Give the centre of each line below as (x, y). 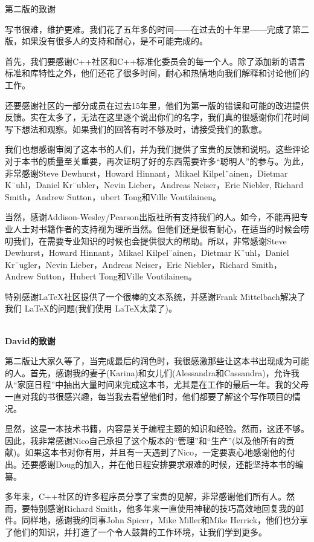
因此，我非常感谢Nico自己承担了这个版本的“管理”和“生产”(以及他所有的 (146, 440)
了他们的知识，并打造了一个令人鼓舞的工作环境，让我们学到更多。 (136, 531)
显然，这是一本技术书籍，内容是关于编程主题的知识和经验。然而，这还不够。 (157, 429)
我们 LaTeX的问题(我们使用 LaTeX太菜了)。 (91, 308)
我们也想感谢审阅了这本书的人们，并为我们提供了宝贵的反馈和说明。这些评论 (157, 149)
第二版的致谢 (30, 8)
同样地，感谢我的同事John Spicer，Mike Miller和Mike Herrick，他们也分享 (165, 520)
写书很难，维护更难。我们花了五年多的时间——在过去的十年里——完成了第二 (157, 29)
